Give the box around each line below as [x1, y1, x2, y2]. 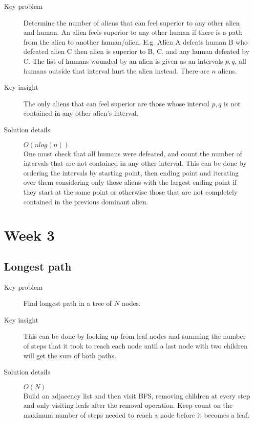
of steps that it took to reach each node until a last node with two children [23, 341, 248, 351]
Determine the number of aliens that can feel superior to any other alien [23, 17, 240, 27]
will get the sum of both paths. [23, 350, 116, 360]
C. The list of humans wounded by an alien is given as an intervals [23, 55, 223, 66]
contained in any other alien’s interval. [23, 108, 139, 118]
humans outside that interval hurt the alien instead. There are [23, 65, 210, 75]
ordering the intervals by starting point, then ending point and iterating [23, 167, 239, 177]
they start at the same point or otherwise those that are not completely [23, 186, 238, 197]
